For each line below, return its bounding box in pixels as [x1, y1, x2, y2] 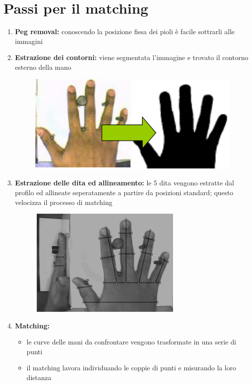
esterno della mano [15, 61, 72, 72]
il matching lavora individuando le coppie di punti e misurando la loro [26, 363, 236, 373]
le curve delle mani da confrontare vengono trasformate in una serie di [26, 337, 236, 347]
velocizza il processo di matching [15, 197, 113, 207]
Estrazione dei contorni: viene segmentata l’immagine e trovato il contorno [15, 52, 249, 62]
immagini [15, 36, 43, 46]
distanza [26, 372, 52, 383]
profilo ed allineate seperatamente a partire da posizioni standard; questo [15, 187, 233, 197]
